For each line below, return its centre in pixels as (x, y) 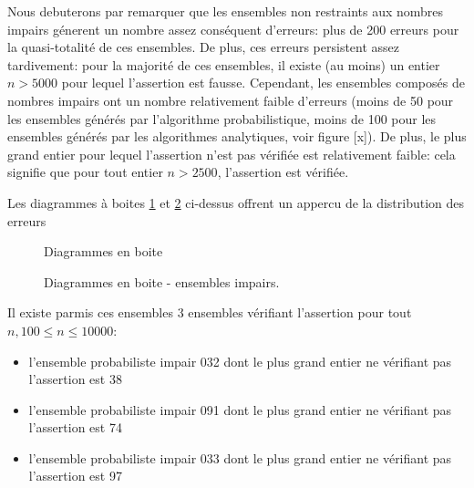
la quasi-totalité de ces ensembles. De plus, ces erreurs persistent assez (204, 47)
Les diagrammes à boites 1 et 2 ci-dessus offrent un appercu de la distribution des (236, 202)
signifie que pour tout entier (85, 172)
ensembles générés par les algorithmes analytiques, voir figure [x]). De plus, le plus (237, 136)
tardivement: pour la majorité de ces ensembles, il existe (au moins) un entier (224, 64)
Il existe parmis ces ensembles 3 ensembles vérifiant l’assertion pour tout (210, 312)
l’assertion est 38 (75, 379)
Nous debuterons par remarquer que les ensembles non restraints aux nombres (226, 11)
